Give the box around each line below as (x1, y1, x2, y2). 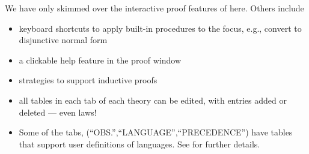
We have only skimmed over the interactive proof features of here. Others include (5, 2, 304, 14)
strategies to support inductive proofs (19, 74, 158, 86)
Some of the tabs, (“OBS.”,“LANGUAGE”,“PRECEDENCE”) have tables (19, 126, 293, 138)
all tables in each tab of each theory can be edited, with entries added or (19, 93, 287, 106)
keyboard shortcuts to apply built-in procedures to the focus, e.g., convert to (19, 22, 302, 34)
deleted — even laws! (19, 105, 97, 118)
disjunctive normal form (19, 34, 108, 46)
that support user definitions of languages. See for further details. (19, 137, 260, 150)
